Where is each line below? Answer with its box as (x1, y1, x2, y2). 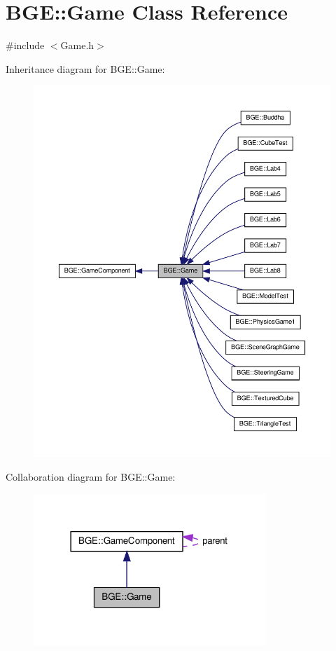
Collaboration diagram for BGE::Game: (6, 470, 176, 484)
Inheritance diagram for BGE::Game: (6, 61, 165, 76)
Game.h (60, 38, 94, 53)
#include (6, 38, 45, 53)
